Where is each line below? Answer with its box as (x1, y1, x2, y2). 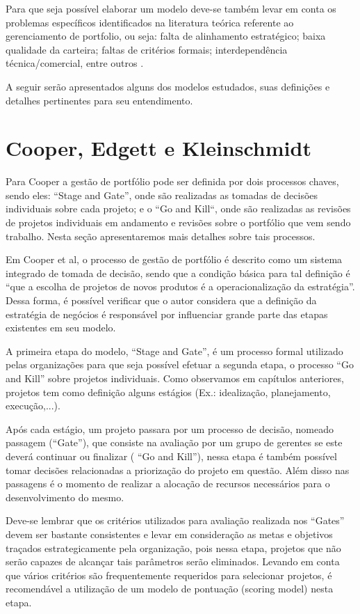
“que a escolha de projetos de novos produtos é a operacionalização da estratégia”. (6, 279, 355, 294)
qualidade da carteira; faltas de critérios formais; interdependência (6, 42, 288, 56)
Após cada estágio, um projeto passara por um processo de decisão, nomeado (6, 421, 334, 436)
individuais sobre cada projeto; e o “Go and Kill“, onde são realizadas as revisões (6, 201, 351, 216)
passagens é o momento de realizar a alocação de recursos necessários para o (6, 476, 330, 491)
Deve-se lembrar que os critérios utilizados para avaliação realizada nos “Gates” (6, 513, 345, 528)
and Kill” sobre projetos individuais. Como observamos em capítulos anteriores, (6, 371, 344, 385)
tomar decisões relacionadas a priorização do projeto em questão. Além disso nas (6, 462, 350, 477)
